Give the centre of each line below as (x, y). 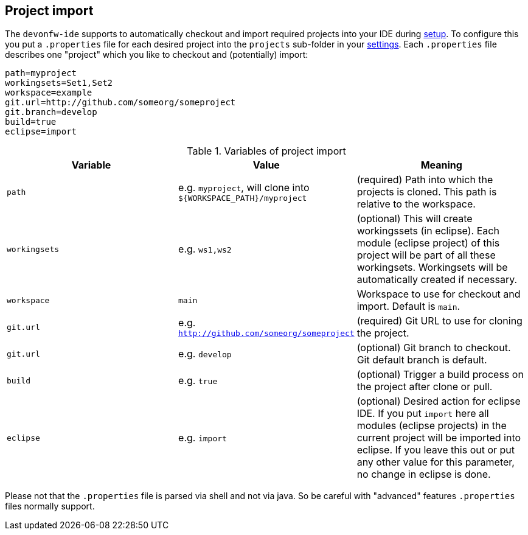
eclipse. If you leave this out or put (436, 450)
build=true (31, 122)
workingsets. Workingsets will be (432, 267)
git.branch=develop (51, 112)
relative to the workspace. (416, 204)
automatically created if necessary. (437, 280)
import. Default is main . (408, 306)
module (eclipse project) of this (428, 243)
